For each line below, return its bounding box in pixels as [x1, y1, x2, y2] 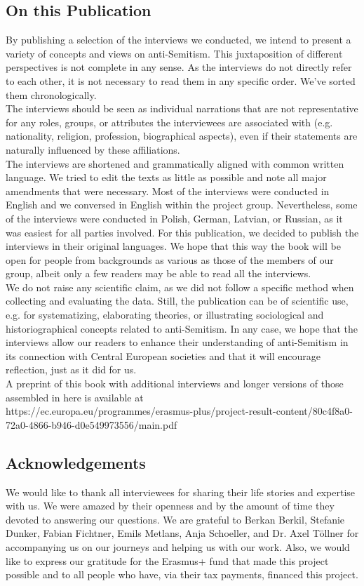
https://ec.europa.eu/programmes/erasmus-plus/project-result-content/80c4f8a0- [6, 404, 353, 418]
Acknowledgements [6, 451, 146, 473]
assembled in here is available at [6, 389, 144, 404]
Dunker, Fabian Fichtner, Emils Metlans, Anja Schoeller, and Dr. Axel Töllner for [6, 526, 359, 540]
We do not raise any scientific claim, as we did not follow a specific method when [6, 279, 354, 294]
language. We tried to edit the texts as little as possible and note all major [6, 170, 327, 185]
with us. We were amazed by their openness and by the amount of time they [6, 498, 335, 513]
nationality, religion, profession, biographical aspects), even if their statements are [6, 128, 358, 143]
